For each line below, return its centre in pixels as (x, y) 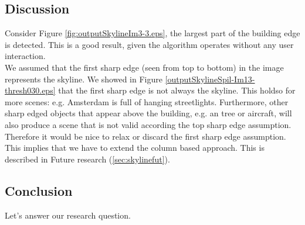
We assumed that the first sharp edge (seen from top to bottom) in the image (144, 67)
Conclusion (39, 190)
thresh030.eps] (30, 90)
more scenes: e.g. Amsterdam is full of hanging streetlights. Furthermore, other (147, 101)
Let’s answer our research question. (68, 215)
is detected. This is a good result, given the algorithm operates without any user (149, 44)
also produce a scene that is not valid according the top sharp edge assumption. (148, 124)
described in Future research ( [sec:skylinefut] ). (87, 159)
